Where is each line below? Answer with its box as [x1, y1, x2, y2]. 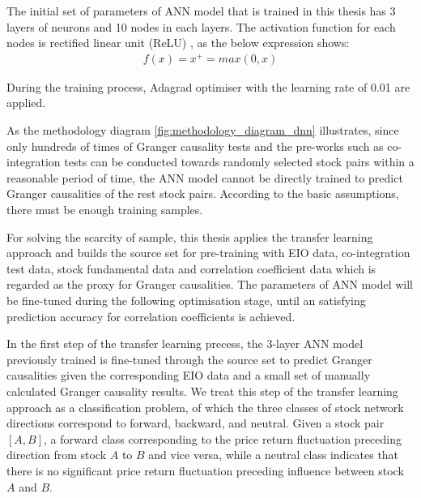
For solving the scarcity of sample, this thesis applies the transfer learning [6, 228, 373, 245]
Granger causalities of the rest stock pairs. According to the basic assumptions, [6, 185, 399, 202]
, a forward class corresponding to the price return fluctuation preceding [44, 430, 402, 447]
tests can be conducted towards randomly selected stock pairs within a [64, 153, 415, 170]
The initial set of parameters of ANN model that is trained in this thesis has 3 [6, 2, 396, 19]
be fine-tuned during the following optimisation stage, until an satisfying [6, 292, 366, 309]
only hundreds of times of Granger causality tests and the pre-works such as [6, 137, 384, 154]
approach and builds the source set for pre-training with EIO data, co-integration [6, 244, 410, 261]
